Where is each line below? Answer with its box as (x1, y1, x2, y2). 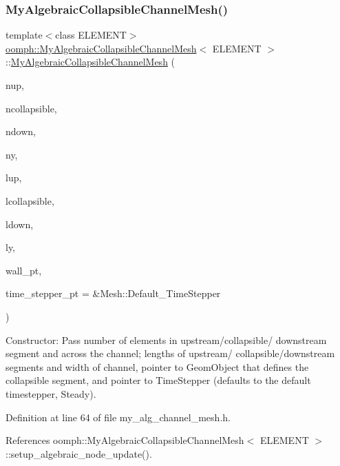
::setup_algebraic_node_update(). (6, 446, 152, 460)
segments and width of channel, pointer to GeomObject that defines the (6, 359, 309, 374)
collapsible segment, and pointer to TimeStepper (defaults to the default (6, 373, 311, 387)
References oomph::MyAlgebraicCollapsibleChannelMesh (6, 433, 244, 447)
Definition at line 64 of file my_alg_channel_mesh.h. (6, 409, 231, 424)
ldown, (6, 216, 34, 231)
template (6, 28, 43, 42)
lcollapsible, (6, 193, 54, 207)
